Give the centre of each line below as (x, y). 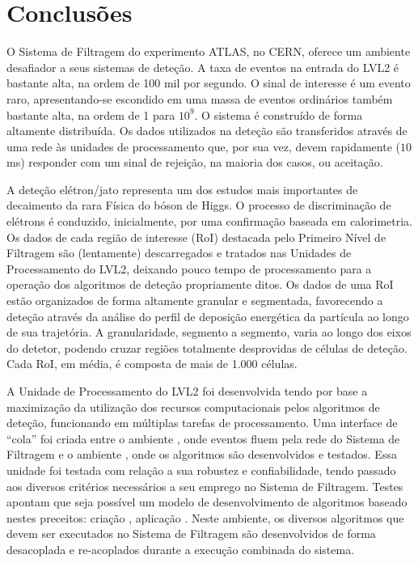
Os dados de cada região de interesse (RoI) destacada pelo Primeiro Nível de (196, 237)
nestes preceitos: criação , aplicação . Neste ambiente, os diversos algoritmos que (205, 517)
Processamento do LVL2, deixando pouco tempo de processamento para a (189, 268)
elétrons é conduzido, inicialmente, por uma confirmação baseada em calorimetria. (209, 221)
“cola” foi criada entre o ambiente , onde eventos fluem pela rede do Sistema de (203, 438)
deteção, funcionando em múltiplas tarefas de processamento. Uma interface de (202, 423)
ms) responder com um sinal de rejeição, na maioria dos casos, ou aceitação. (195, 162)
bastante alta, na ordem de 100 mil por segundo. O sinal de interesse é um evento (209, 83)
